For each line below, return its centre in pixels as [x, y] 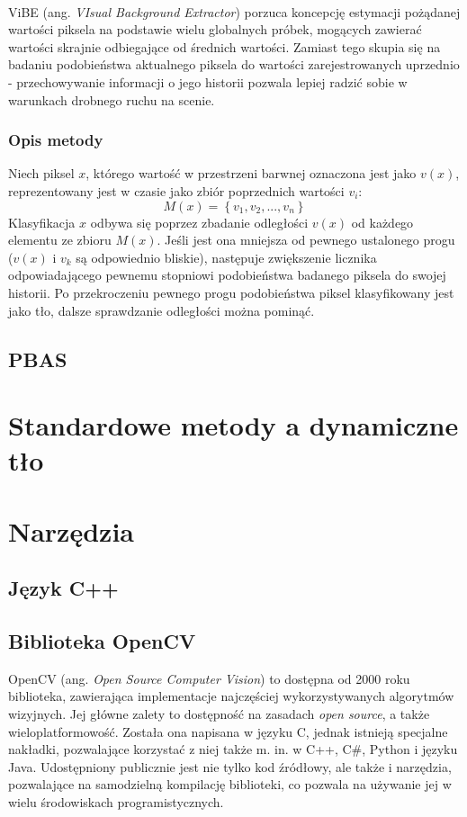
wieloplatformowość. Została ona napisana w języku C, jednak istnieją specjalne [228, 731]
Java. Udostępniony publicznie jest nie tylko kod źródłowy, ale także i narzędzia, [230, 766]
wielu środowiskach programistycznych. [116, 801]
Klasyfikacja [42, 222]
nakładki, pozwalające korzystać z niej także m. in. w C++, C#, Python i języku [233, 749]
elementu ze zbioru [60, 240]
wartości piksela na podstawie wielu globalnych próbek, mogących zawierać [215, 29]
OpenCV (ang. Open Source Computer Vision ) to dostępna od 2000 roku [209, 678]
